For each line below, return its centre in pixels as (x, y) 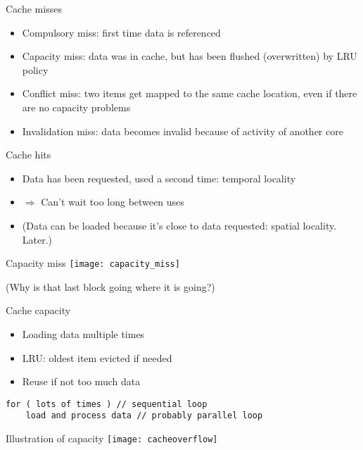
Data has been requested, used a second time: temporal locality (159, 178)
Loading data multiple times (83, 333)
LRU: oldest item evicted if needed (97, 357)
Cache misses (34, 8)
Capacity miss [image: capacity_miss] (93, 263)
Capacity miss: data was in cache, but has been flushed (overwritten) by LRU (190, 56)
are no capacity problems (76, 107)
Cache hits (28, 155)
